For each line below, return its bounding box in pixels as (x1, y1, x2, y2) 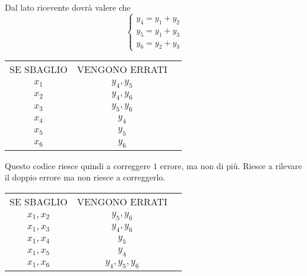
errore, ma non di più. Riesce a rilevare (160, 159, 302, 172)
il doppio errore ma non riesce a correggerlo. (5, 171, 166, 183)
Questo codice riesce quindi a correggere (5, 159, 151, 172)
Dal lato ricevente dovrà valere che (5, 1, 131, 13)
